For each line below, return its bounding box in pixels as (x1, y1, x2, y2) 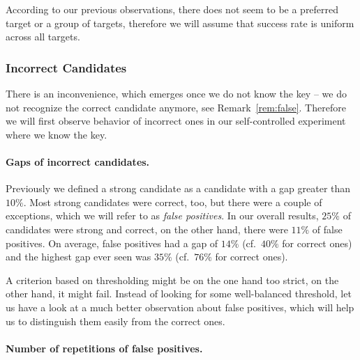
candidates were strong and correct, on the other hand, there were (6, 221, 288, 236)
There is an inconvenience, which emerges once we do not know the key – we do (6, 86, 347, 100)
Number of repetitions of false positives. (6, 341, 203, 355)
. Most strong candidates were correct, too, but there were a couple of (23, 194, 322, 209)
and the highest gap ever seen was (6, 249, 151, 264)
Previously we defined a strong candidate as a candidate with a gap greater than (6, 181, 351, 196)
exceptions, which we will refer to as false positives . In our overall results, (6, 208, 319, 223)
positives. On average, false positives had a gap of (6, 235, 218, 250)
